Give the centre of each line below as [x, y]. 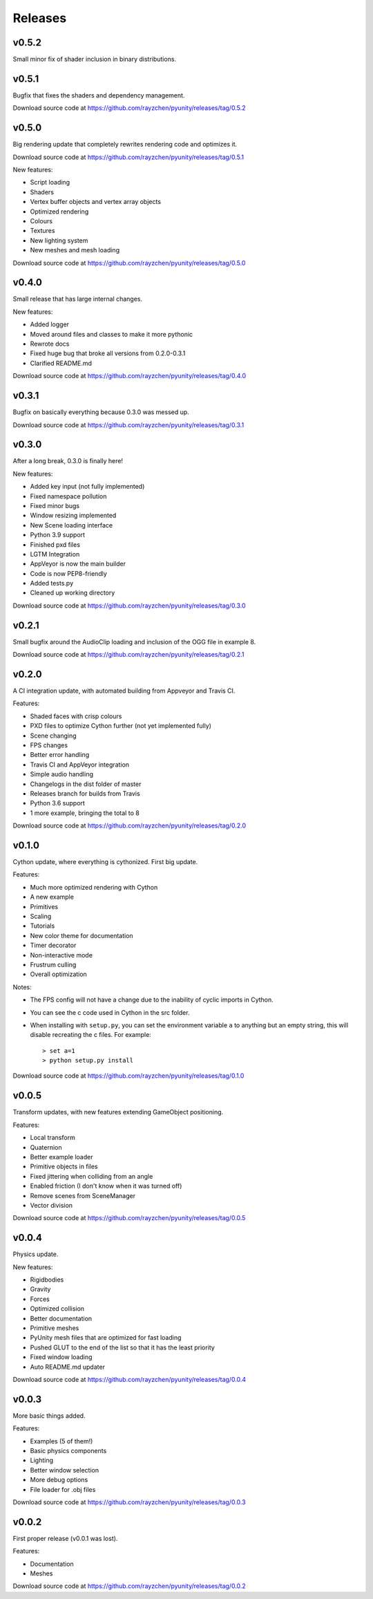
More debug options [59, 1480]
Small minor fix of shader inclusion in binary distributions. [94, 59]
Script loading [50, 183]
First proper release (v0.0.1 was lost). [65, 1538]
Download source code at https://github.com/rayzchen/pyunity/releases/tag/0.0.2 [130, 1586]
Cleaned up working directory [73, 593]
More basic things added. [49, 1415]
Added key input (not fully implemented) [87, 487]
